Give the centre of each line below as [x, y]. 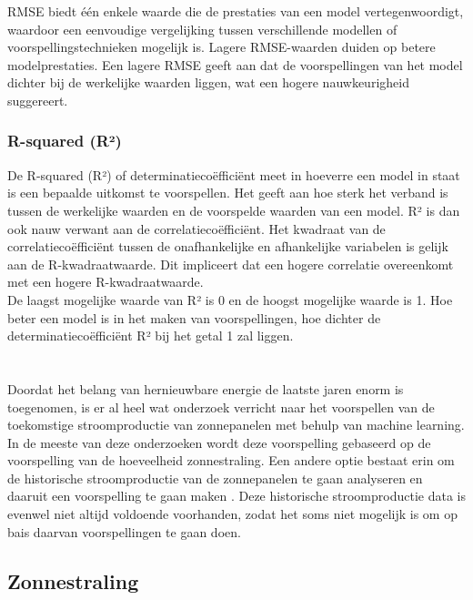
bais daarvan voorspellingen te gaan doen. [124, 531]
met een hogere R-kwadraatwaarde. [106, 282]
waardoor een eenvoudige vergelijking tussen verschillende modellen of [202, 29]
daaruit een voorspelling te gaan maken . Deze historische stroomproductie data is [236, 496]
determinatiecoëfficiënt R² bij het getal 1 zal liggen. [151, 336]
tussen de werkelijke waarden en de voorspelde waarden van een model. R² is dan [234, 210]
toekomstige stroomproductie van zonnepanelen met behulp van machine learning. [236, 425]
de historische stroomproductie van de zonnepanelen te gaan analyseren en [215, 478]
